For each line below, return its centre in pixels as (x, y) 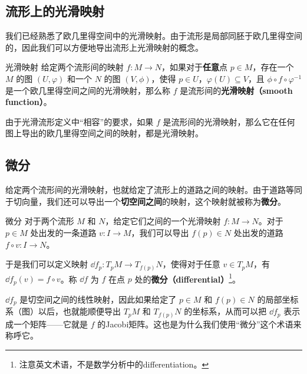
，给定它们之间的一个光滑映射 (163, 221)
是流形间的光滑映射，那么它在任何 (229, 121)
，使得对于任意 (191, 264)
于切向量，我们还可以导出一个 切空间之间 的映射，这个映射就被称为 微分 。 (146, 201)
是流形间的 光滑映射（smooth (236, 90)
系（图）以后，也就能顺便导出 (63, 311)
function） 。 (29, 102)
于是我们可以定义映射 (47, 264)
